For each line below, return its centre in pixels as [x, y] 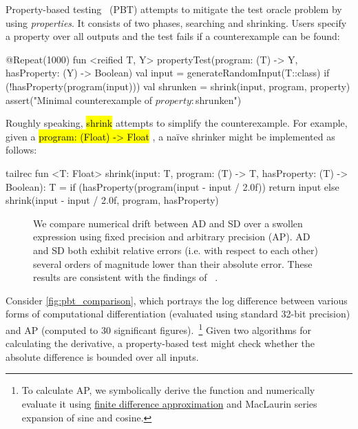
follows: [21, 150]
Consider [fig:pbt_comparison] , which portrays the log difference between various [177, 300]
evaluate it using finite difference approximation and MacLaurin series [169, 403]
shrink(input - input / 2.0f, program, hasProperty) [112, 200]
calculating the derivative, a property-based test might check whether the [160, 343]
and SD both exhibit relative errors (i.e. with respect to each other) [176, 250]
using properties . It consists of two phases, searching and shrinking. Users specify [176, 22]
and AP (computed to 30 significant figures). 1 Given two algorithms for [159, 328]
